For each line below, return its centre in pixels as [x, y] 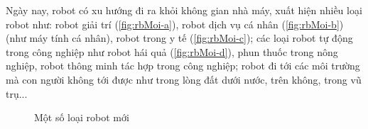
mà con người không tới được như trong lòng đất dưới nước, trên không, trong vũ [184, 79]
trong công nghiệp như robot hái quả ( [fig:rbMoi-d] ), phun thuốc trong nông [172, 51]
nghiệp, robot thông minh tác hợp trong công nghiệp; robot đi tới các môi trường [183, 66]
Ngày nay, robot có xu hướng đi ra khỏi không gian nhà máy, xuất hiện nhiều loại [184, 10]
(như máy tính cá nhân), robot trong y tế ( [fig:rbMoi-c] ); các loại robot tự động [179, 38]
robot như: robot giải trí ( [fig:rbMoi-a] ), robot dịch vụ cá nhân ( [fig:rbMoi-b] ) [175, 24]
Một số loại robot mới [82, 117]
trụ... [17, 93]
